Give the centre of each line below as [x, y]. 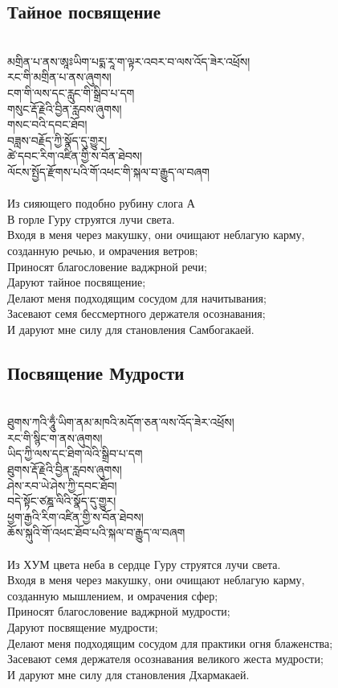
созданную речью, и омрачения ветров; [103, 250]
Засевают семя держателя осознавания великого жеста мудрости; [165, 659]
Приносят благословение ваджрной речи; [107, 266]
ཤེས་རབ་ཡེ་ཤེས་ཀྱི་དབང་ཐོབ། [62, 485]
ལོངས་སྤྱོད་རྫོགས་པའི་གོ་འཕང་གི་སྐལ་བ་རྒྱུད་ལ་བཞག [109, 171]
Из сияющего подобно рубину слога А [101, 203]
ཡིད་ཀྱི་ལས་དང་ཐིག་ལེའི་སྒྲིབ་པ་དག [75, 453]
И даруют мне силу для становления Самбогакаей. [131, 329]
